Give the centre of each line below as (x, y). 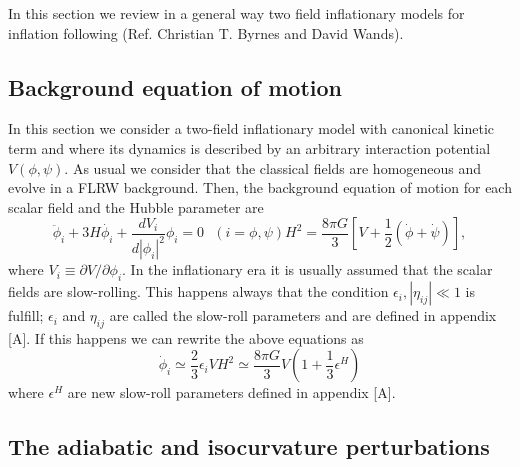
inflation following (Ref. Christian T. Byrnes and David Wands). (206, 32)
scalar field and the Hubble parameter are (136, 206)
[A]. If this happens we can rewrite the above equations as (186, 337)
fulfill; (26, 315)
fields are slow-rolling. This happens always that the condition (198, 291)
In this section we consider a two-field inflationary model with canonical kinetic (251, 128)
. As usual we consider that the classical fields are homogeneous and (273, 167)
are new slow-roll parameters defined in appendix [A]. (231, 392)
